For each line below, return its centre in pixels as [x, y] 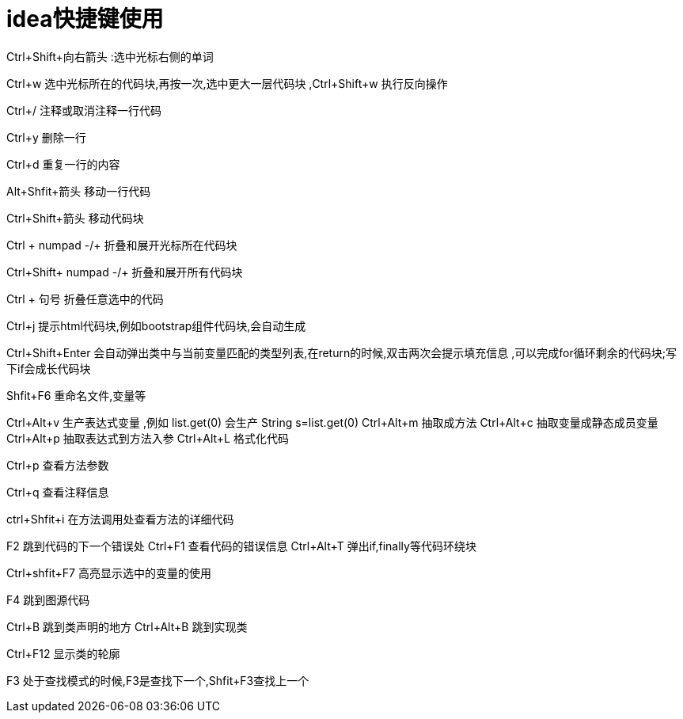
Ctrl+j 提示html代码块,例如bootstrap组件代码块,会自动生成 [156, 325]
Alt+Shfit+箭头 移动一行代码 [79, 191]
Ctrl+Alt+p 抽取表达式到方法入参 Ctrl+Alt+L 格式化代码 [148, 438]
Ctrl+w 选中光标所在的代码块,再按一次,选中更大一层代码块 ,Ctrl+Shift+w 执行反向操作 [227, 83]
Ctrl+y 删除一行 [46, 137]
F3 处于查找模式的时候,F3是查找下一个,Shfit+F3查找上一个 [158, 680]
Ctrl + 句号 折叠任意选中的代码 [85, 299]
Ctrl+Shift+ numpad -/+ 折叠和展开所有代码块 [125, 272]
